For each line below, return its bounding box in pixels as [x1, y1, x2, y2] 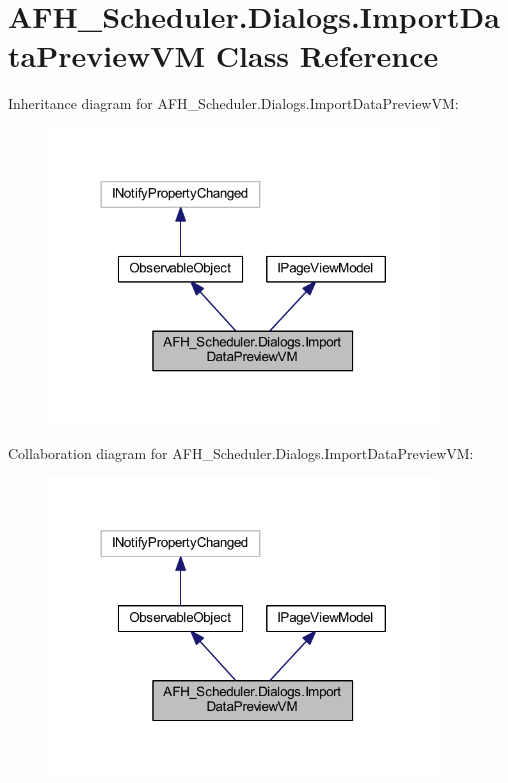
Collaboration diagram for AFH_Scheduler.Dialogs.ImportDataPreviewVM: [8, 442, 474, 463]
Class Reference [215, 35, 439, 76]
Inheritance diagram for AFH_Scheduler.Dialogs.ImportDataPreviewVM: [8, 93, 459, 114]
